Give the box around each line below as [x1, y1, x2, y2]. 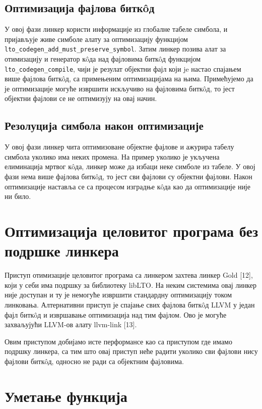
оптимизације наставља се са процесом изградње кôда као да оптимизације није [5, 181, 250, 191]
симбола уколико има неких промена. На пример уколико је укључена [5, 151, 220, 162]
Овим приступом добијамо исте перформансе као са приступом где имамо [5, 336, 232, 346]
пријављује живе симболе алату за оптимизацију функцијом [5, 33, 188, 44]
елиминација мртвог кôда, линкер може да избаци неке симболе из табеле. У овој [5, 161, 255, 172]
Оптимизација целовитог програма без [5, 221, 258, 241]
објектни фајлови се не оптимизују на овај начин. [5, 93, 157, 104]
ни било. [5, 191, 31, 201]
